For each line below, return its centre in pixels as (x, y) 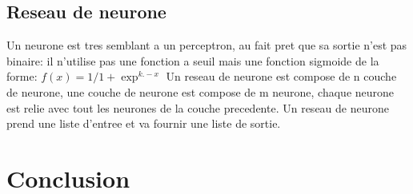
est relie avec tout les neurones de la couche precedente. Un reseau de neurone (198, 107)
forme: (22, 76)
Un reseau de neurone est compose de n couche (281, 76)
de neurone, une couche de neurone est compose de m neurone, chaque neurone (200, 91)
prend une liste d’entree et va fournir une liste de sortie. (144, 123)
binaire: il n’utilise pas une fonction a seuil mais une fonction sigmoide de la (193, 60)
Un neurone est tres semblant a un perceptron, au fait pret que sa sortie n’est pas (207, 45)
